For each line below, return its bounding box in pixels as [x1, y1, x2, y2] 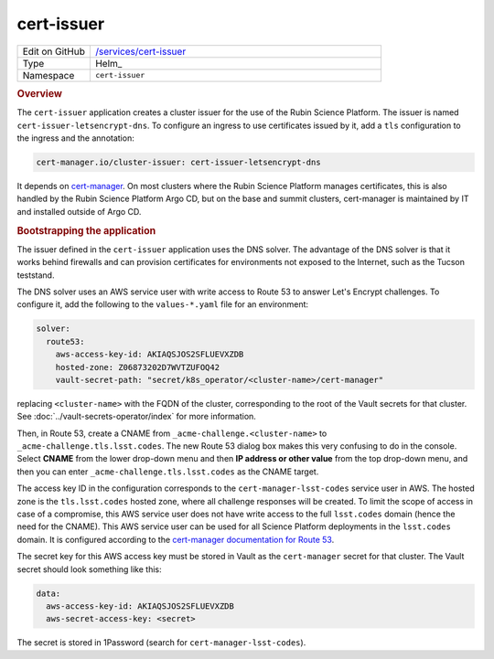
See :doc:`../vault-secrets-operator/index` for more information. [16, 411, 256, 422]
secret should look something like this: [16, 563, 162, 575]
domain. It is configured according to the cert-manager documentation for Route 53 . [16, 534, 335, 545]
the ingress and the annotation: [16, 133, 134, 143]
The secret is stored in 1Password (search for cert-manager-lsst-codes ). [16, 637, 306, 648]
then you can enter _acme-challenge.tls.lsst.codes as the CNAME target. [16, 466, 319, 477]
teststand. [16, 270, 55, 281]
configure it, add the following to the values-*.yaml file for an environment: [16, 299, 309, 310]
